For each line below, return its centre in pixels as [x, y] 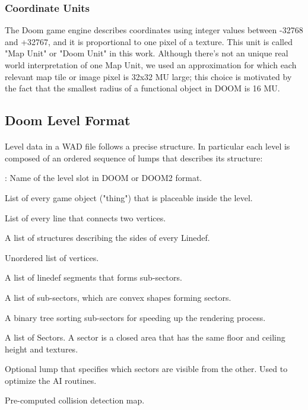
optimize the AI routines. [51, 380]
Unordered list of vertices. [52, 257]
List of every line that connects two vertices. [85, 217]
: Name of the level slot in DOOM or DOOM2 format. [104, 178]
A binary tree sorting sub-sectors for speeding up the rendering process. [135, 317]
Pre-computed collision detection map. [75, 400]
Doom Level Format [68, 120]
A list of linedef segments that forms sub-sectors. [93, 277]
